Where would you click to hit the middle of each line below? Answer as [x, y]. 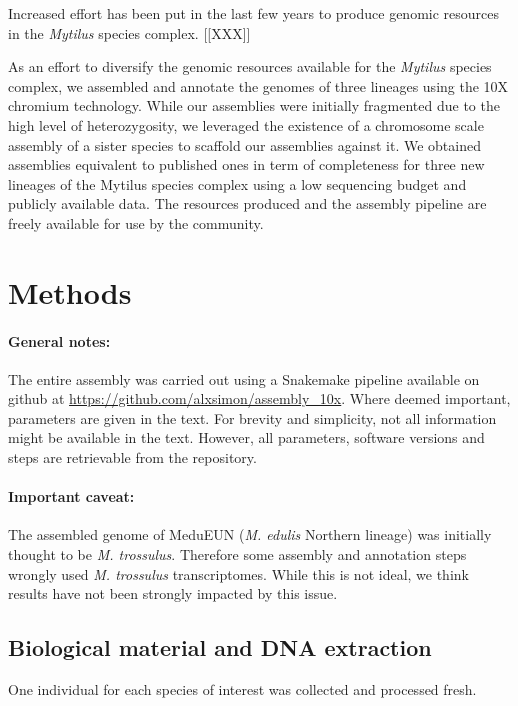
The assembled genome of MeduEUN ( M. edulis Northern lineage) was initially [250, 534]
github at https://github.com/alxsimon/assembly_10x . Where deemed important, [259, 398]
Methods [70, 291]
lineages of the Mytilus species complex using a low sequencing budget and [237, 183]
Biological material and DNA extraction [220, 647]
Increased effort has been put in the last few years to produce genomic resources [254, 13]
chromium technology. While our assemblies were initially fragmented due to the [254, 105]
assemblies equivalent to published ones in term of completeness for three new [246, 164]
